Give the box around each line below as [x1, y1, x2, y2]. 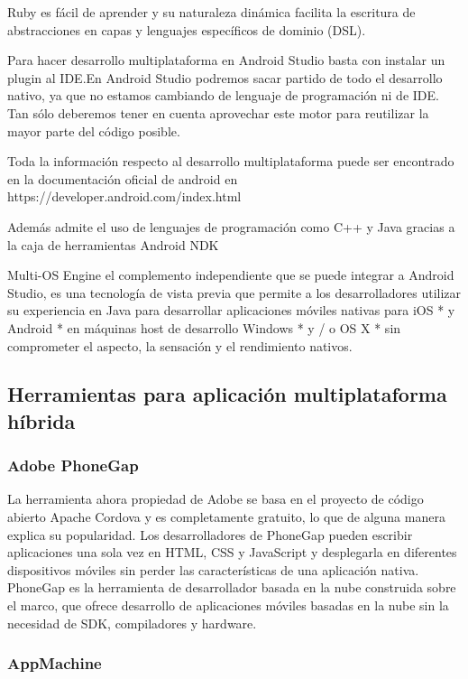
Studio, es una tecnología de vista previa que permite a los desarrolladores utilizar [7, 283, 462, 302]
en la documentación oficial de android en [7, 169, 238, 188]
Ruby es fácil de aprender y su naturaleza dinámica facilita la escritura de [7, 3, 416, 21]
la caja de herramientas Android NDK [7, 235, 219, 254]
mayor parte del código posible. [7, 121, 180, 140]
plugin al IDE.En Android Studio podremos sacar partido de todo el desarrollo [7, 68, 443, 87]
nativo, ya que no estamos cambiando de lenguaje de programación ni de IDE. [7, 86, 439, 105]
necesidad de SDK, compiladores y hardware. [7, 613, 257, 632]
